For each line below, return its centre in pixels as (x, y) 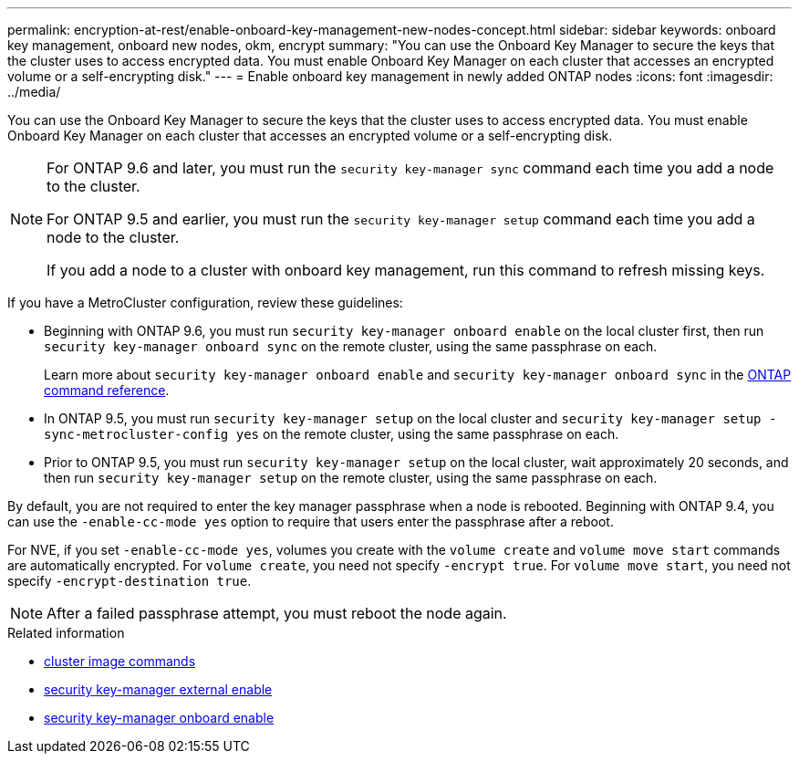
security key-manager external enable (158, 689)
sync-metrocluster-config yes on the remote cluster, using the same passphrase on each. (332, 434)
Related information (66, 633)
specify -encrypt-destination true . (130, 581)
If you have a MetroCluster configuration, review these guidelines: (205, 302)
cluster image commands (120, 661)
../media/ (34, 92)
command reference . (107, 390)
